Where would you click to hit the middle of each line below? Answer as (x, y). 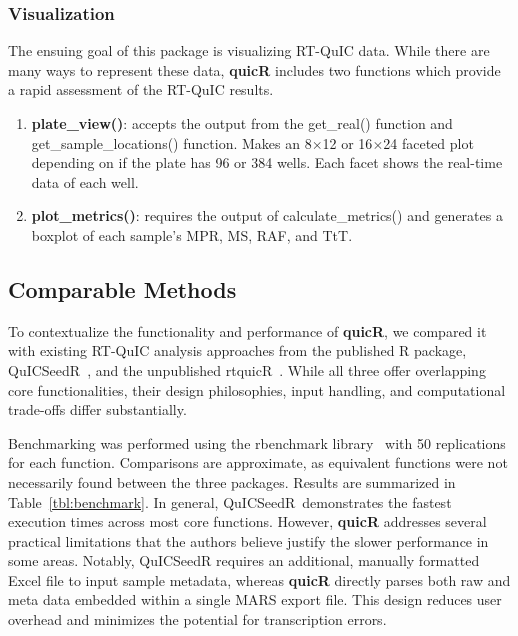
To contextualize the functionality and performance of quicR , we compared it (247, 330)
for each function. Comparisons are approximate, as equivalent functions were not (258, 462)
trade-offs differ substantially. (97, 409)
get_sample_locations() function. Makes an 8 (171, 142)
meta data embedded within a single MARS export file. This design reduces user (255, 599)
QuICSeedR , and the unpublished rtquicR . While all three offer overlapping (247, 369)
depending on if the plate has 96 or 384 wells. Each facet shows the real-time (267, 162)
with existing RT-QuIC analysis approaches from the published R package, (237, 350)
